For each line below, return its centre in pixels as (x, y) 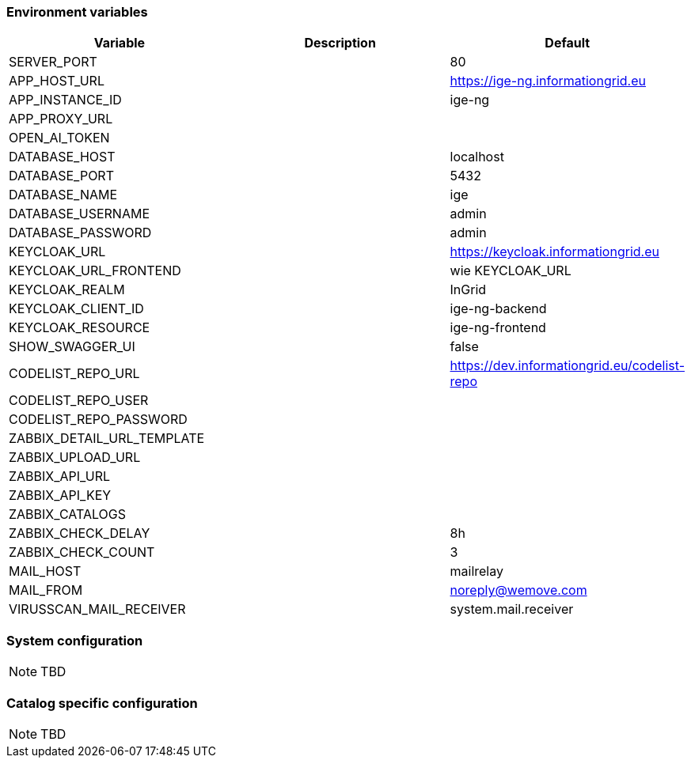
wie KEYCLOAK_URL (511, 271)
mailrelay (476, 571)
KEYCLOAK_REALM (67, 290)
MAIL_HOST (45, 571)
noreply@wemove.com (518, 590)
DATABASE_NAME (63, 195)
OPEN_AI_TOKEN (59, 138)
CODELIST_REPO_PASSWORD (98, 420)
